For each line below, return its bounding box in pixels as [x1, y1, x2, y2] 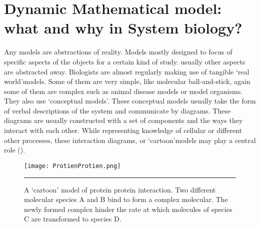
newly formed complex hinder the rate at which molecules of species [24, 203, 232, 214]
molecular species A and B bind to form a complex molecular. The [24, 194, 228, 204]
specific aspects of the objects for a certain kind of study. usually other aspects [4, 56, 245, 66]
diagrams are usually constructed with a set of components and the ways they [4, 115, 243, 125]
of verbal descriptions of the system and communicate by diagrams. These [4, 105, 231, 115]
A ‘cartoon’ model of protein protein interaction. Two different [24, 184, 216, 194]
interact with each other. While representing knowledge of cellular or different [4, 125, 242, 135]
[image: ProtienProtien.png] [24, 162, 121, 169]
